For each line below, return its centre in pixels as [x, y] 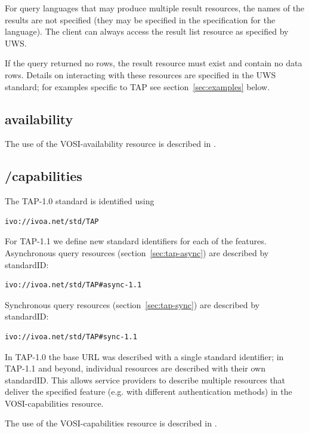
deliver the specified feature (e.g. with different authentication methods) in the [149, 391]
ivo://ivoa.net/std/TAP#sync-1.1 [71, 337]
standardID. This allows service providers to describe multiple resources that [145, 380]
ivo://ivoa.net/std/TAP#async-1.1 [73, 285]
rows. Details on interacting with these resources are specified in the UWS [140, 74]
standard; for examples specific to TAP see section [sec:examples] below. [137, 86]
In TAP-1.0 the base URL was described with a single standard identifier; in [144, 356]
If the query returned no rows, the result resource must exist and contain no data [154, 63]
